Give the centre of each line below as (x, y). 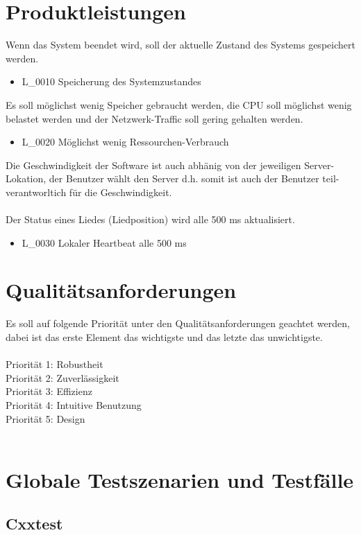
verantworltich (36, 192)
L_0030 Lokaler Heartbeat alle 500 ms (104, 242)
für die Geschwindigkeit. (120, 192)
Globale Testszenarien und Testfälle (180, 479)
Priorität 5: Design (45, 418)
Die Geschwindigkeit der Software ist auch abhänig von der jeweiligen (153, 165)
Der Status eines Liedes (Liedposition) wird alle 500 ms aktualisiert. (150, 219)
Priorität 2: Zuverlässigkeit (62, 377)
